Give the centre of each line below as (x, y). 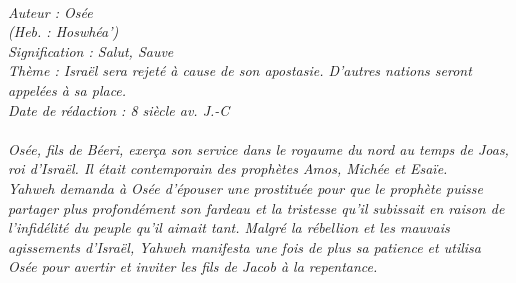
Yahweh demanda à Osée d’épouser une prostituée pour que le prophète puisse (245, 187)
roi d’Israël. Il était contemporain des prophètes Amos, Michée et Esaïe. (228, 168)
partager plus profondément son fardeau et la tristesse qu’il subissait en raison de (256, 207)
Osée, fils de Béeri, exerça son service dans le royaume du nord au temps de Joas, (258, 148)
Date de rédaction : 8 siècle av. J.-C (119, 109)
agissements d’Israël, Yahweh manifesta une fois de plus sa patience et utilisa (244, 246)
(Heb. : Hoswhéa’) (63, 31)
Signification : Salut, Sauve (91, 50)
